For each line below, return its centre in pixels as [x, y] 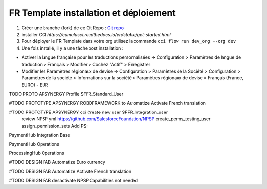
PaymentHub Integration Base [40, 135]
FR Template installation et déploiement [92, 13]
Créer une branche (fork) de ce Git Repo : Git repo [72, 28]
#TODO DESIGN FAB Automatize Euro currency [57, 162]
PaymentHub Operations [34, 144]
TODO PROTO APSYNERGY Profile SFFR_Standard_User [66, 94]
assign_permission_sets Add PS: [54, 126]
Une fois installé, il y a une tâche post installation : [72, 48]
